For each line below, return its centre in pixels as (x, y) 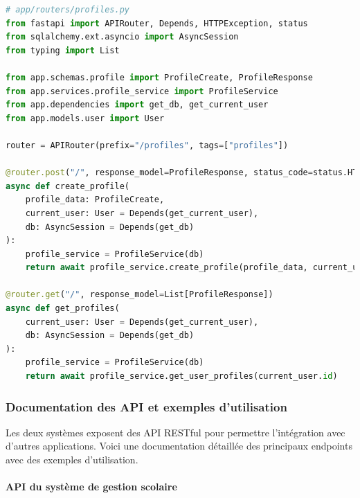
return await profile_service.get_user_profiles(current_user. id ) (181, 376)
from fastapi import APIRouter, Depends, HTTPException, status (157, 23)
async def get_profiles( (63, 309)
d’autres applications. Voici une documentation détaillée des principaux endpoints (179, 446)
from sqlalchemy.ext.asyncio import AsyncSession (122, 37)
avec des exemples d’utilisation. (72, 460)
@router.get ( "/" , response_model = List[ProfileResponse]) (139, 295)
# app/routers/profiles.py (67, 10)
